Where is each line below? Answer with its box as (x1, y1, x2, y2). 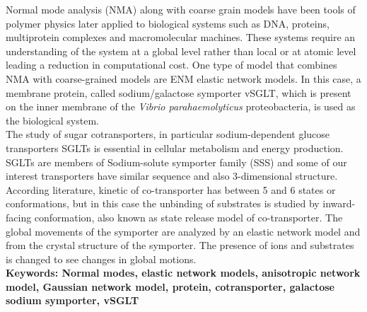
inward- (322, 196, 356, 211)
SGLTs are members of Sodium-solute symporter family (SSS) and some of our (6, 154, 347, 169)
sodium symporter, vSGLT (6, 293, 139, 308)
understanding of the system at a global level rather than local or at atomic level (6, 43, 356, 58)
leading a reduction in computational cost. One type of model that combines (6, 57, 337, 72)
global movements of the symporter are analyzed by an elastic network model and (6, 224, 361, 238)
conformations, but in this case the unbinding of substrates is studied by (6, 196, 320, 211)
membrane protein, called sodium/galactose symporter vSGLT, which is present (6, 85, 351, 100)
